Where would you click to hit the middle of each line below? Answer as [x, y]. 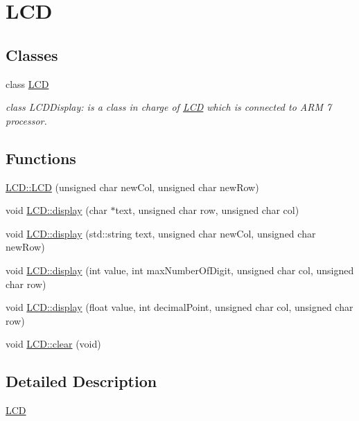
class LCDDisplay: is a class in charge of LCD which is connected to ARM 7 [169, 107]
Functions [41, 158]
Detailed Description [81, 381]
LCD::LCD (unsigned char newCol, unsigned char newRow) [132, 187]
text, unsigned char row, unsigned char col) [207, 210]
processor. [26, 120]
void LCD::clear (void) [53, 344]
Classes [32, 54]
